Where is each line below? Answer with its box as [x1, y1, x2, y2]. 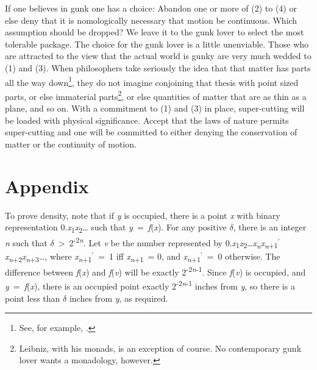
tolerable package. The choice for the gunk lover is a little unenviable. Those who [5, 37, 309, 50]
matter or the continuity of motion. [5, 137, 137, 150]
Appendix [5, 173, 89, 198]
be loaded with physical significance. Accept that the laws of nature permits [5, 113, 289, 126]
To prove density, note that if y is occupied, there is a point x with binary [5, 208, 280, 221]
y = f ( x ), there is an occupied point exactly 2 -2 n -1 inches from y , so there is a [5, 278, 295, 293]
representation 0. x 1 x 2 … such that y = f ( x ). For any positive [5, 221, 227, 235]
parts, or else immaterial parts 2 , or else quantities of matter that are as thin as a [5, 88, 307, 102]
